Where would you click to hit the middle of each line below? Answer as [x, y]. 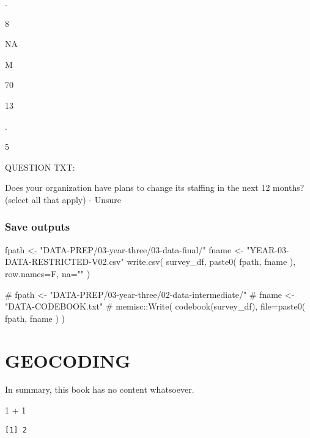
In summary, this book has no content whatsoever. [100, 389]
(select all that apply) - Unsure [63, 199]
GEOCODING [68, 360]
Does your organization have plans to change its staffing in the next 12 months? [155, 187]
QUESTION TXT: [40, 167]
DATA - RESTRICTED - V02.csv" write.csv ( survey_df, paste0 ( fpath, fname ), [150, 262]
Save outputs [38, 227]
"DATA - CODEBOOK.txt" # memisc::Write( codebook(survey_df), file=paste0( [155, 306]
